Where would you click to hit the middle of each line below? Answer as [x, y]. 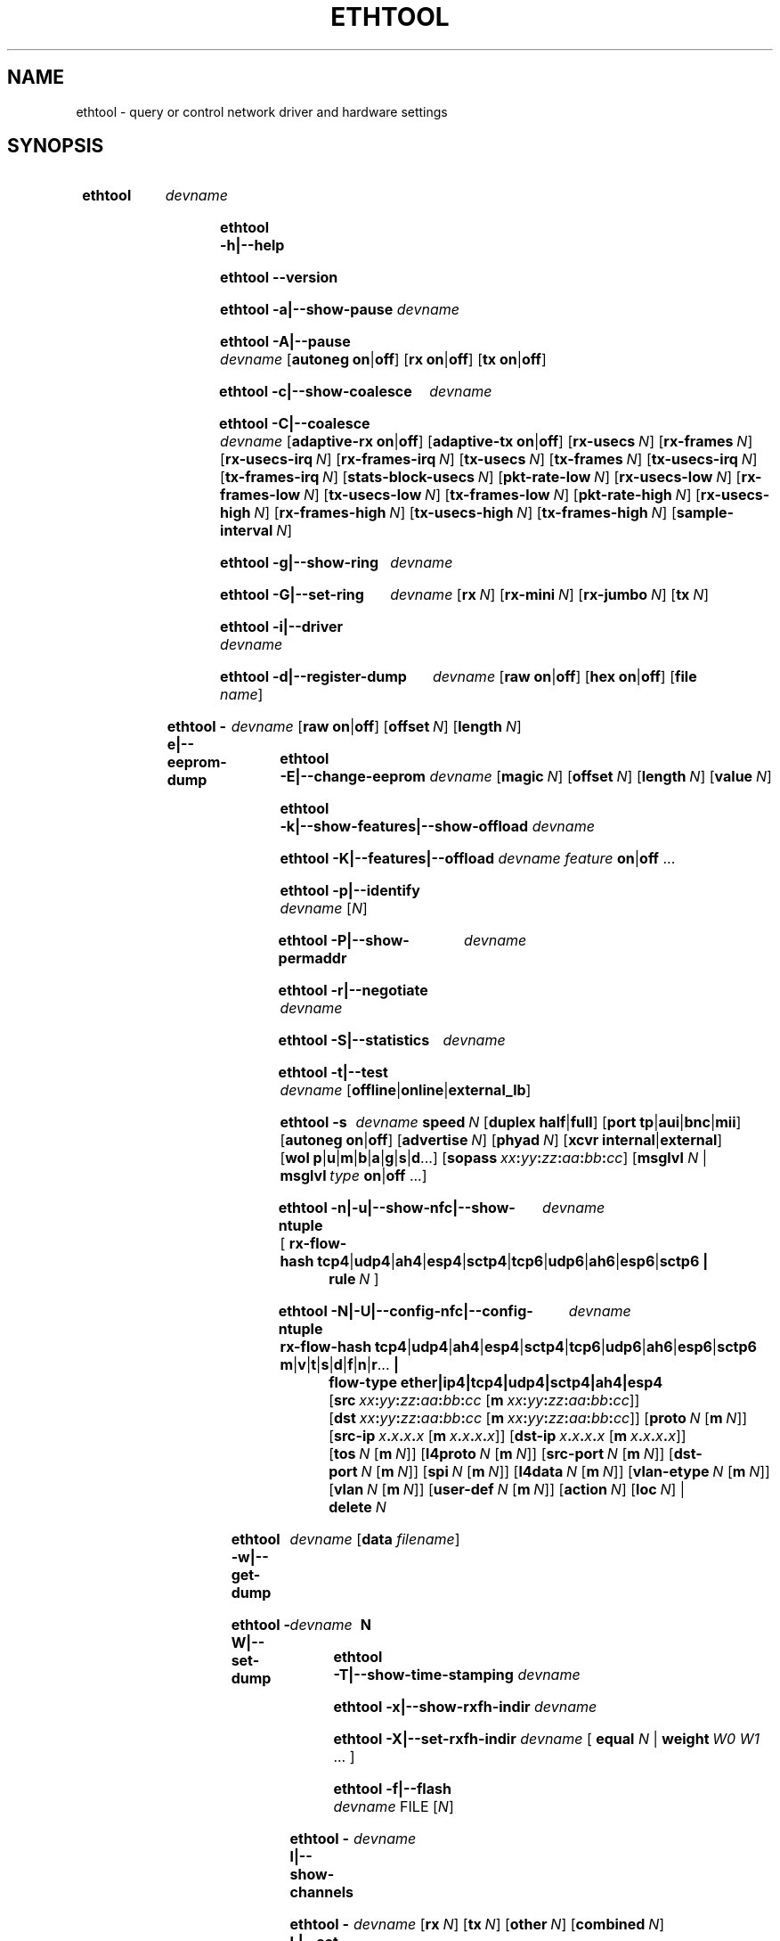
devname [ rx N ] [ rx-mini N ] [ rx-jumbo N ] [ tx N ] [550, 595]
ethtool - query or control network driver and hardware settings [262, 111]
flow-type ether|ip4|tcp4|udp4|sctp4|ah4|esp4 [496, 1383]
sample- [705, 513]
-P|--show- [370, 941]
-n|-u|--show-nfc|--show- [423, 1208]
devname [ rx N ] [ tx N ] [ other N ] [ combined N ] [509, 1925]
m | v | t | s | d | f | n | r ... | [339, 1365]
